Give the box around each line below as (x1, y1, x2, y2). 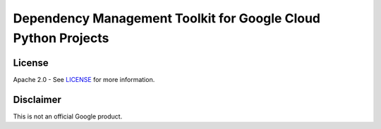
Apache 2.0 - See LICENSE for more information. (13, 75, 155, 83)
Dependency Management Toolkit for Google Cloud (13, 11, 321, 26)
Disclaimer (13, 93, 61, 105)
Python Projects (13, 30, 109, 46)
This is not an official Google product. (13, 112, 123, 121)
